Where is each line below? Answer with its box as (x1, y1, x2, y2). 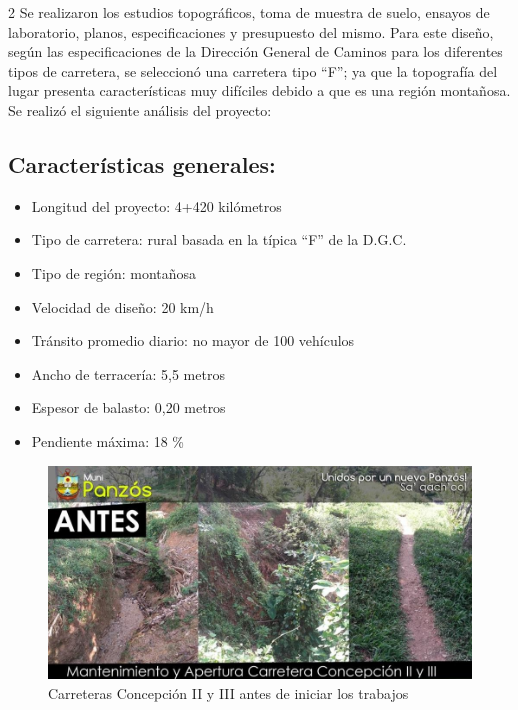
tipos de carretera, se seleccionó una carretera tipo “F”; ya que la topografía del (8, 60, 498, 81)
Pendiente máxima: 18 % (31, 430, 185, 451)
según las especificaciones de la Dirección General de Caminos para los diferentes (8, 41, 503, 62)
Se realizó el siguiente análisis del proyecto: (8, 99, 272, 120)
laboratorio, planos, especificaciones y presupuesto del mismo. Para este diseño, (8, 21, 494, 42)
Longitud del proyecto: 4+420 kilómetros (31, 195, 282, 216)
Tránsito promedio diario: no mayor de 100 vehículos (31, 330, 355, 351)
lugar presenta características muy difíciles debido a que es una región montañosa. (8, 80, 511, 101)
